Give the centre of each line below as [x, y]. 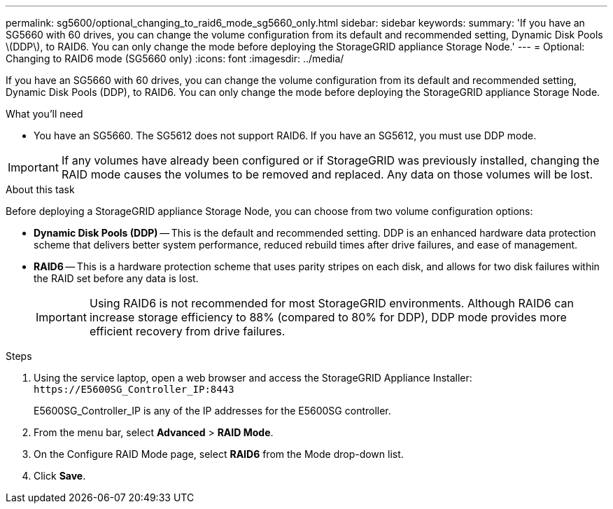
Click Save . [60, 476]
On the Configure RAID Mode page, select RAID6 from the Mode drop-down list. [219, 454]
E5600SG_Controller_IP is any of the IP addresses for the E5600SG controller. [212, 411]
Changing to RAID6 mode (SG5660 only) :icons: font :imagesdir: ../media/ [175, 58]
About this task [40, 189]
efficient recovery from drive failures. [187, 331]
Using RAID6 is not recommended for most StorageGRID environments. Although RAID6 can [331, 303]
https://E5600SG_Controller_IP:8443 [134, 389]
